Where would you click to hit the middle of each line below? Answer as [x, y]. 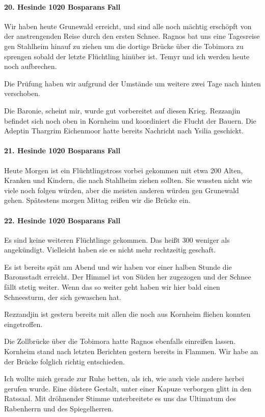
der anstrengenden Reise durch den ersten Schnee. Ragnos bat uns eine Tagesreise [132, 36]
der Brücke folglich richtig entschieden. [64, 361]
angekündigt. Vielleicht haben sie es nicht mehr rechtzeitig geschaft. [110, 250]
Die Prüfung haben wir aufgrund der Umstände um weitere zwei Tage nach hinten [132, 83]
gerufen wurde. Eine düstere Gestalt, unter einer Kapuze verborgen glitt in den [128, 388]
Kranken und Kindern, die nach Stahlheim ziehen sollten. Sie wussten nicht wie [128, 180]
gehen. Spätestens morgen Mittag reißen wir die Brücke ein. [97, 200]
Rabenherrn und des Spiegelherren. [59, 409]
